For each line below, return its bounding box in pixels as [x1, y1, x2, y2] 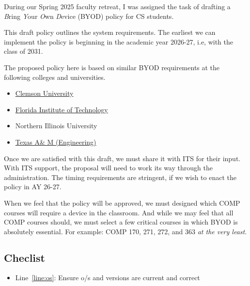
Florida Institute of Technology [15, 104, 108, 114]
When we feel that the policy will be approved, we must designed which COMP [4, 197, 240, 208]
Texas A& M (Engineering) [15, 136, 96, 147]
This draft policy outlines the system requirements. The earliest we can [4, 27, 216, 37]
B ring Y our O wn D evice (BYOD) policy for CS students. [4, 11, 174, 21]
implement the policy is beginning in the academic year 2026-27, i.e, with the [4, 36, 233, 46]
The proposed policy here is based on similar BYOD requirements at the [4, 62, 220, 72]
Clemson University [15, 88, 74, 98]
